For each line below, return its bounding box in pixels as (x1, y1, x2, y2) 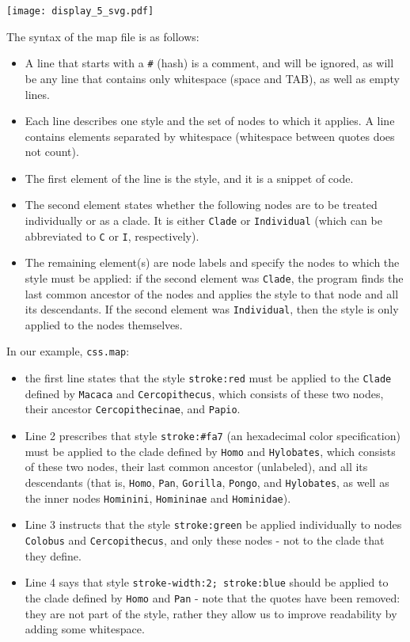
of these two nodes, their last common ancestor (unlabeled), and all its (25, 458, 368, 475)
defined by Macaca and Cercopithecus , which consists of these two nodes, (25, 385, 384, 401)
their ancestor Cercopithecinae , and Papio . (25, 401, 241, 417)
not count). (25, 143, 79, 160)
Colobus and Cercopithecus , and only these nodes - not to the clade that (25, 531, 385, 548)
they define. (25, 547, 82, 564)
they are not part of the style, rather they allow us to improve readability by (25, 605, 397, 621)
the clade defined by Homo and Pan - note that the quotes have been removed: (25, 589, 401, 606)
